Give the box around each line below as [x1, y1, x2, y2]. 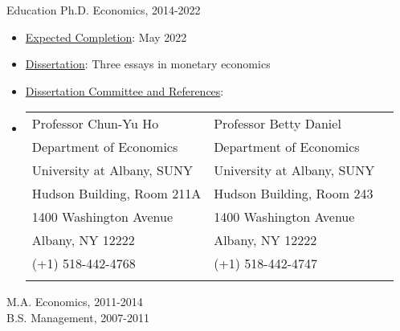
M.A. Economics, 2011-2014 [6, 293, 143, 310]
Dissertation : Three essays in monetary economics [25, 55, 271, 72]
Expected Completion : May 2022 [25, 28, 187, 45]
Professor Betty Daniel [214, 114, 341, 133]
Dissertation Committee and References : [25, 82, 224, 99]
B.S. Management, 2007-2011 [6, 309, 149, 325]
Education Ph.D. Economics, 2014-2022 [6, 2, 201, 18]
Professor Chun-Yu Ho [31, 114, 159, 133]
